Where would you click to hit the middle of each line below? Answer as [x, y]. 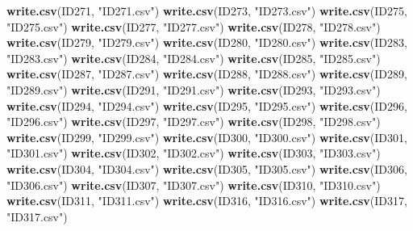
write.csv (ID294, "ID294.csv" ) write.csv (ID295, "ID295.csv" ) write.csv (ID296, [207, 105]
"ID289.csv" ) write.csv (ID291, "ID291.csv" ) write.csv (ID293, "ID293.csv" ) [194, 89]
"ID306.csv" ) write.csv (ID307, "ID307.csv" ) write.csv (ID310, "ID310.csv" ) [194, 185]
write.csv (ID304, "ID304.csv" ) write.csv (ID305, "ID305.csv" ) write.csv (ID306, [207, 168]
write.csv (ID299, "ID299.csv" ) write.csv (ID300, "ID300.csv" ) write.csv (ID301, [207, 137]
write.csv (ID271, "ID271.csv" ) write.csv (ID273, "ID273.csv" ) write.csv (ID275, [207, 10]
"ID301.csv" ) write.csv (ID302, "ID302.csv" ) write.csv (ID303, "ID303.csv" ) [194, 153]
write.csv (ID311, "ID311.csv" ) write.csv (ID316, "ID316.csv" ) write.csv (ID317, [207, 201]
